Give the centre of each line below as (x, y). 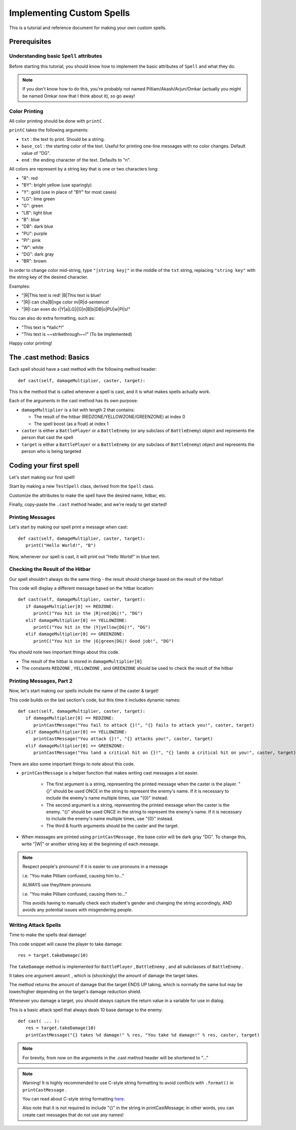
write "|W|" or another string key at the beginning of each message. (91, 844)
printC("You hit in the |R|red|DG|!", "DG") (88, 613)
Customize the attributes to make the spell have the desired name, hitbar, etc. (88, 495)
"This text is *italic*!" (43, 327)
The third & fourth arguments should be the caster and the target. (112, 826)
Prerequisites (30, 42)
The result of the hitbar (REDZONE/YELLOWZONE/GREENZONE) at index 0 (110, 417)
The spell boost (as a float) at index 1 (71, 424)
